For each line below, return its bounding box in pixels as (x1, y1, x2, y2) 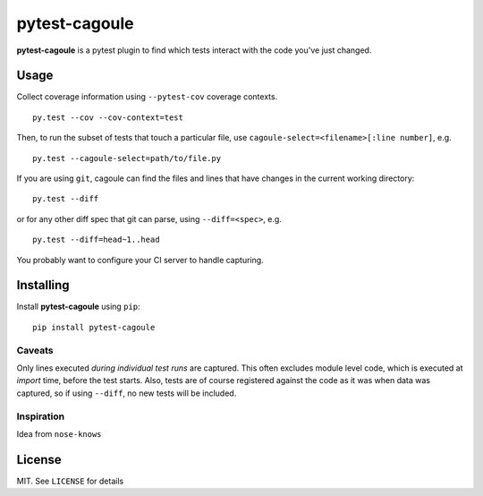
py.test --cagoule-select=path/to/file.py (32, 153, 222, 163)
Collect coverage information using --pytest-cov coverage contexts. (16, 91, 278, 102)
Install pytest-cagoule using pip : (16, 301, 140, 312)
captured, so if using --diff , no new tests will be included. (16, 388, 237, 398)
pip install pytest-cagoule (32, 322, 156, 332)
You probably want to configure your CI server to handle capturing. (16, 254, 264, 265)
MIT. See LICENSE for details (16, 475, 124, 486)
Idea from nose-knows (16, 428, 102, 439)
